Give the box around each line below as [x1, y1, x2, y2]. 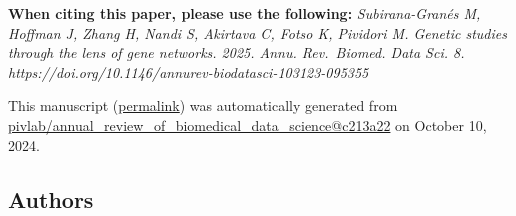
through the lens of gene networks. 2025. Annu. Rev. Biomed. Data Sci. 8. [8, 42, 465, 63]
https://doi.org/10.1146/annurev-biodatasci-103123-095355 [8, 61, 369, 82]
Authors [8, 183, 94, 214]
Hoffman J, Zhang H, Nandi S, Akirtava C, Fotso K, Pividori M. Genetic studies [8, 22, 507, 43]
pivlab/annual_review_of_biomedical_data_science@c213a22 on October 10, [8, 114, 487, 135]
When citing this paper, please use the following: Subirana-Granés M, [8, 3, 481, 23]
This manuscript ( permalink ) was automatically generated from [8, 95, 398, 116]
